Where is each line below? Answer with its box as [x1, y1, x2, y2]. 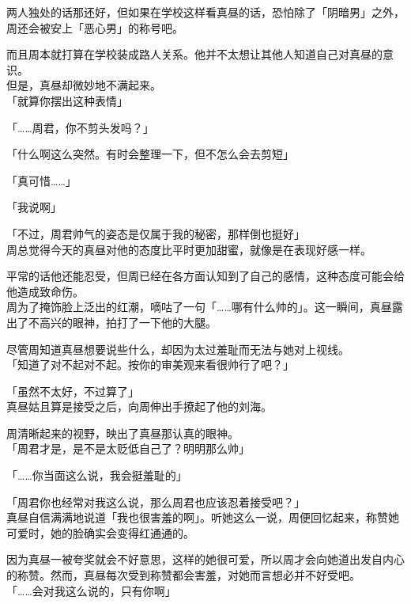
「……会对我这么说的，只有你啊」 [6, 582, 176, 598]
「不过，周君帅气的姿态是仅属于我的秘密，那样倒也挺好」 [6, 225, 305, 241]
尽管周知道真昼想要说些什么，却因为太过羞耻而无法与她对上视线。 [6, 340, 349, 357]
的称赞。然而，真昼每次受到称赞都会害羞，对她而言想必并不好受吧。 [6, 567, 360, 583]
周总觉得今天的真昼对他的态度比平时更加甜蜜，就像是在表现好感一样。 [6, 241, 371, 257]
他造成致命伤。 [6, 283, 84, 299]
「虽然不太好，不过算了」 [6, 382, 139, 399]
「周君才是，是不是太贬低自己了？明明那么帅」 [6, 440, 250, 457]
